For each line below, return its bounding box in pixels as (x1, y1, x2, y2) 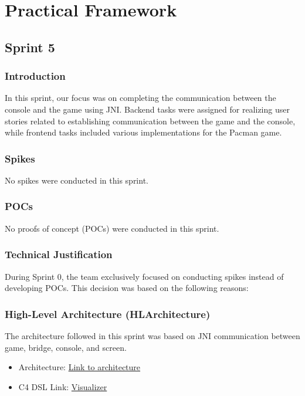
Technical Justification (5, 247, 113, 262)
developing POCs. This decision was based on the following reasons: (5, 282, 249, 294)
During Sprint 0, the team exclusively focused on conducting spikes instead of (5, 270, 284, 282)
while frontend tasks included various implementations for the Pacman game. (5, 126, 282, 138)
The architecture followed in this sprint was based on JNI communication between (5, 330, 300, 341)
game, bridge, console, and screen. (5, 341, 127, 353)
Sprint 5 (5, 38, 55, 56)
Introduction (5, 69, 66, 83)
